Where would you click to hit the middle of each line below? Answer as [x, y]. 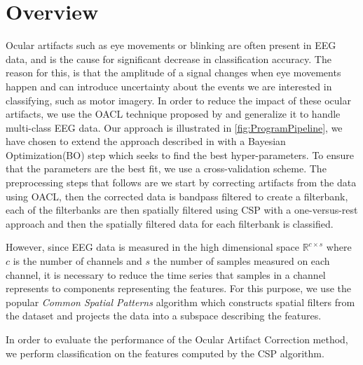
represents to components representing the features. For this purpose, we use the [178, 288]
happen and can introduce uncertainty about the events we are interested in [169, 86]
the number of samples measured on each [241, 261]
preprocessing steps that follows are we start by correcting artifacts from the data [181, 182]
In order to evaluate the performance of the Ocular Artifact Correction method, [177, 339]
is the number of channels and [77, 261]
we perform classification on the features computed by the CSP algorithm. [165, 353]
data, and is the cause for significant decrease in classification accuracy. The [169, 58]
